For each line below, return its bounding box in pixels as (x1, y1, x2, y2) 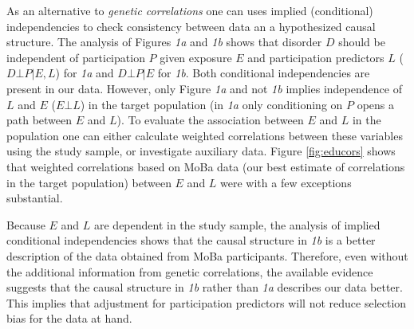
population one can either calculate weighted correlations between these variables (6, 127, 403, 143)
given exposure (160, 49, 232, 65)
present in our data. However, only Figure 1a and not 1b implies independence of (6, 80, 402, 96)
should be (338, 33, 385, 50)
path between (6, 112, 73, 128)
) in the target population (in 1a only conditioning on (80, 96, 343, 112)
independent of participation (6, 49, 145, 65)
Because (6, 216, 45, 233)
